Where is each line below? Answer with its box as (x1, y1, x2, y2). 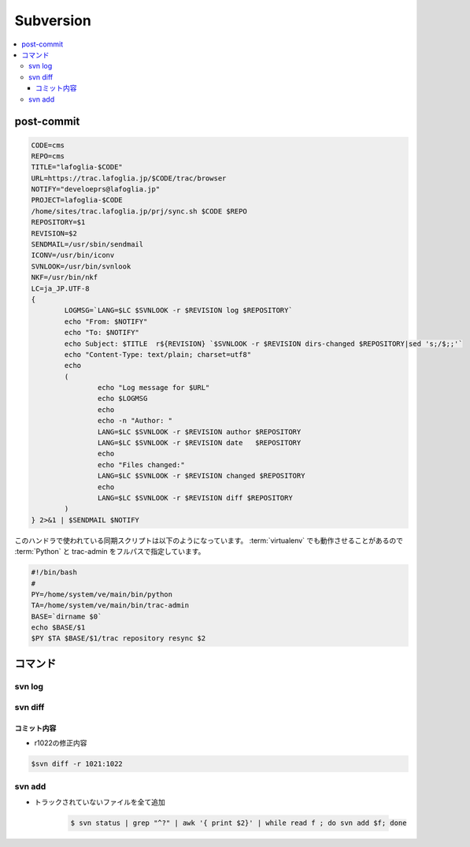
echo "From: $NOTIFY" (64, 317, 148, 326)
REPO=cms (31, 151, 65, 161)
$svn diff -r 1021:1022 (31, 759, 124, 768)
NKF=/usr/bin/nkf (31, 273, 98, 282)
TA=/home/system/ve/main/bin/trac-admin (31, 601, 189, 610)
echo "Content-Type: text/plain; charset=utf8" (64, 350, 252, 358)
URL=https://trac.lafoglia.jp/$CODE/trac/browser (31, 173, 227, 183)
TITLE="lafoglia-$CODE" (31, 162, 124, 172)
